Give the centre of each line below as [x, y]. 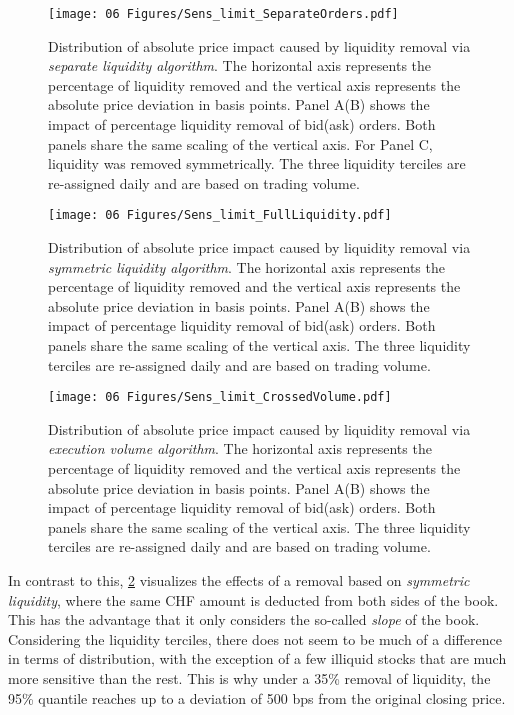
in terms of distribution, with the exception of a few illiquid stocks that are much [257, 658]
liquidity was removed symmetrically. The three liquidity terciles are [257, 163]
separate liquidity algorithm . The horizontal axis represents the [240, 65]
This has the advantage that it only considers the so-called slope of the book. [244, 619]
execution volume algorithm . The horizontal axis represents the [240, 448]
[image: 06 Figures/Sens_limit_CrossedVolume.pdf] [220, 397]
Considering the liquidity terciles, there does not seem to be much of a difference [255, 638]
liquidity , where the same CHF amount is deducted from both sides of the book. [253, 599]
